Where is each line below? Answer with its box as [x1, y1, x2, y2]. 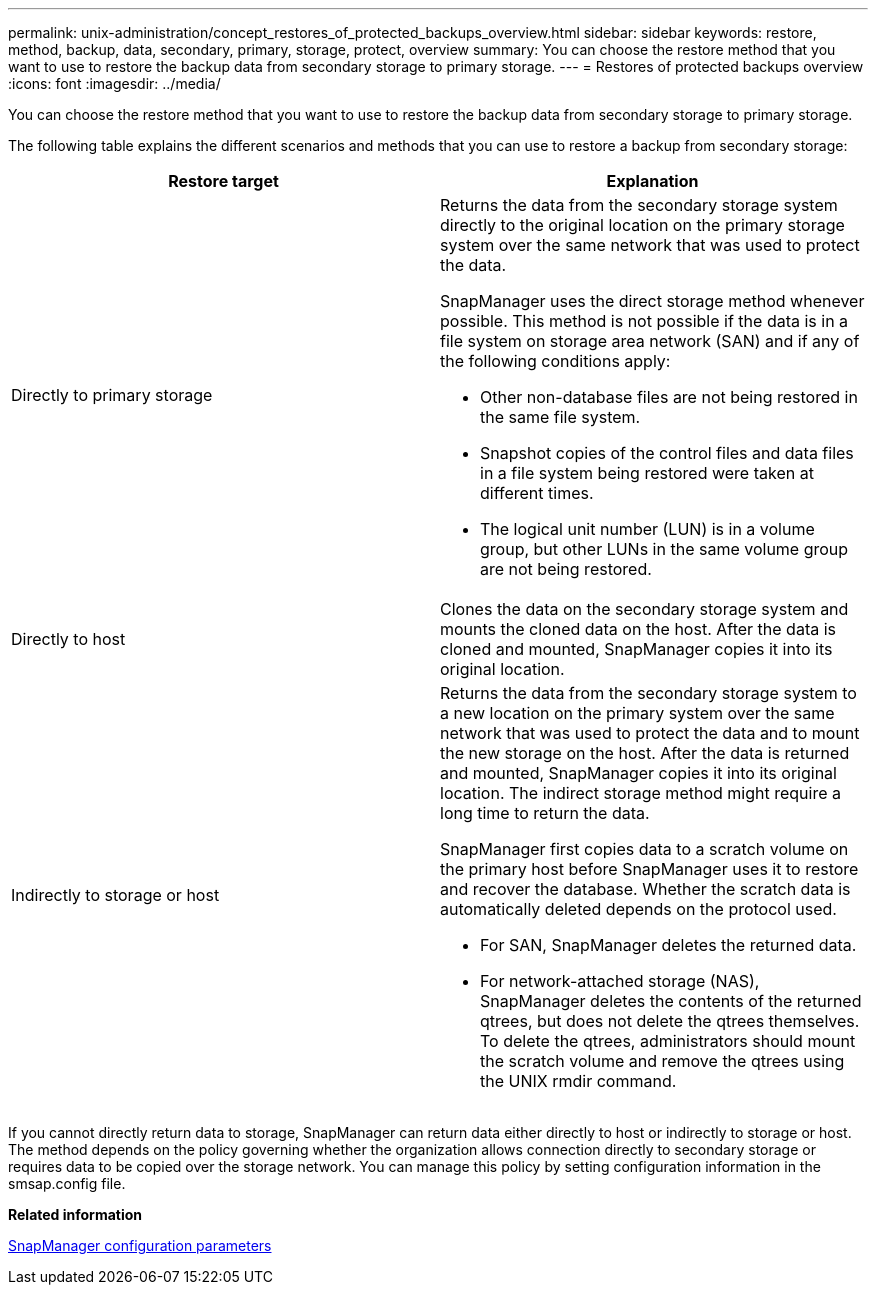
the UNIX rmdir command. [480, 1071, 677, 1091]
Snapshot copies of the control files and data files [480, 443, 854, 463]
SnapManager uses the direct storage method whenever [440, 291, 865, 311]
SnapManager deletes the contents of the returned [480, 991, 862, 1011]
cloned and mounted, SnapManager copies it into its [440, 639, 833, 659]
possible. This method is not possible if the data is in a [440, 311, 849, 331]
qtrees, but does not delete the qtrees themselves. [480, 1011, 860, 1031]
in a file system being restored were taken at [480, 463, 814, 483]
